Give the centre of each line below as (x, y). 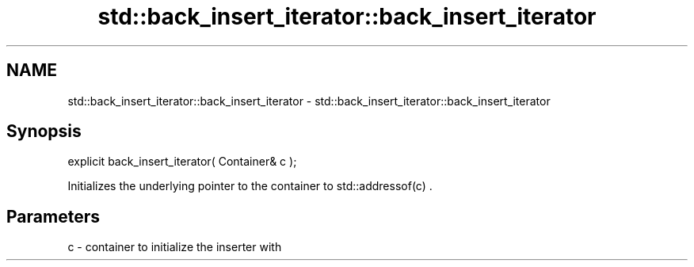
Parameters (53, 216)
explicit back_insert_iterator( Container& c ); (182, 162)
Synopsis (44, 132)
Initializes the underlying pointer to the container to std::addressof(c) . (250, 186)
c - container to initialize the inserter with (175, 247)
